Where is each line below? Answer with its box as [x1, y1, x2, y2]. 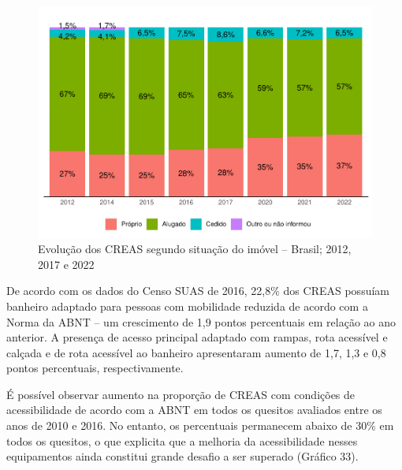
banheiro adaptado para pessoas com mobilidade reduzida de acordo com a [6, 297, 368, 314]
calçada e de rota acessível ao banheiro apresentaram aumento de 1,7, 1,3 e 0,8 [6, 344, 386, 360]
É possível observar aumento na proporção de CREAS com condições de [6, 386, 355, 402]
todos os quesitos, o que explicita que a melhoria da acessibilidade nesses [6, 432, 358, 449]
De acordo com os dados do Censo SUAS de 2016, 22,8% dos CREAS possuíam [6, 282, 389, 299]
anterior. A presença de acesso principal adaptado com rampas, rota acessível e [6, 329, 388, 345]
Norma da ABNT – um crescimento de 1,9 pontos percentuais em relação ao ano [6, 313, 396, 330]
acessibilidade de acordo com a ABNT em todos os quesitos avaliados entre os [6, 401, 382, 418]
